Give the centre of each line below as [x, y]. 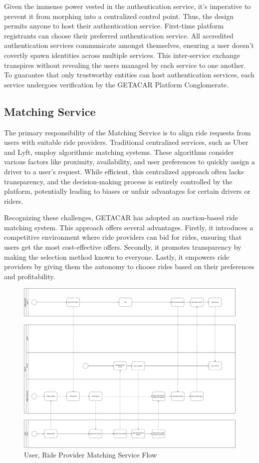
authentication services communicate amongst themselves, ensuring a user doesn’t [129, 45]
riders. [14, 201]
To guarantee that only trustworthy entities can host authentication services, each [129, 75]
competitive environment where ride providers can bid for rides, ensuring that [123, 237]
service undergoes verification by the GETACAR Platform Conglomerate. [117, 84]
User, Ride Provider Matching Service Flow [91, 455]
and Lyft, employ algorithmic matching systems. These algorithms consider [119, 152]
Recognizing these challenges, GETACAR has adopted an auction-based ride [121, 218]
